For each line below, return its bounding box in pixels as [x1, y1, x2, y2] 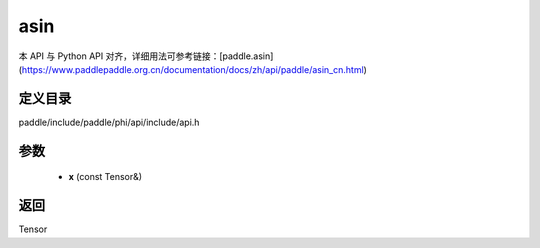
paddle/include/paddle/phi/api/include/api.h [18, 116, 200, 128]
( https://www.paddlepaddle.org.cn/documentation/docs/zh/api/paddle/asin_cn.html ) [18, 63, 367, 75]
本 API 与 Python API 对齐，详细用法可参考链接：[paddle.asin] [18, 50, 274, 62]
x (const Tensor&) [68, 171, 143, 183]
